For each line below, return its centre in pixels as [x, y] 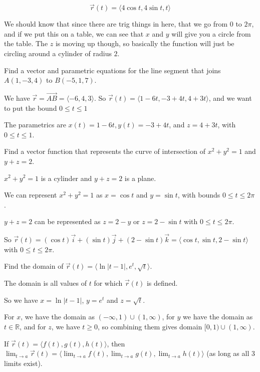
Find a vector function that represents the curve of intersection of [105, 151]
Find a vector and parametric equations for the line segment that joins [112, 70]
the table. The [26, 43]
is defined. [162, 283]
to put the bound [31, 108]
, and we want [230, 98]
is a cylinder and [66, 178]
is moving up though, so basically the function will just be [145, 43]
